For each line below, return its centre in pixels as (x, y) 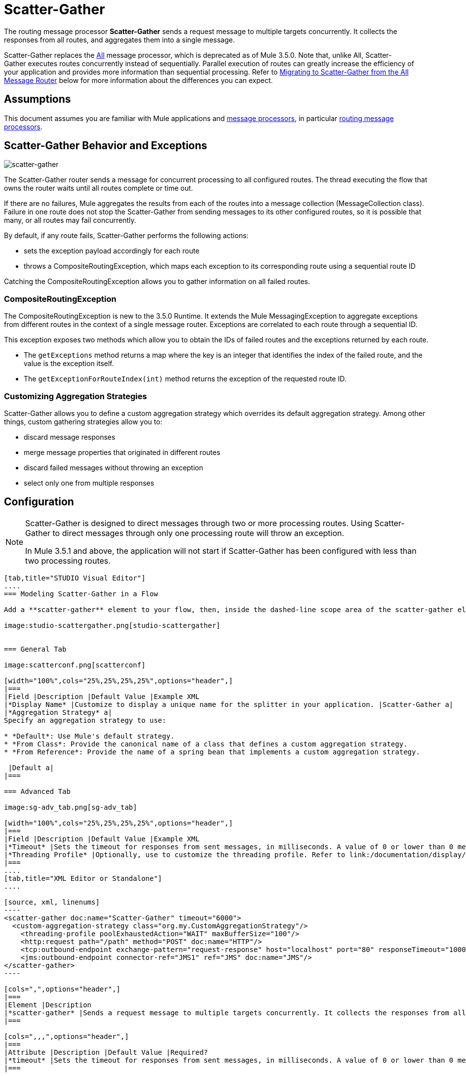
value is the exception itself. (69, 364)
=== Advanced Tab (37, 791)
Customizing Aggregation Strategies (76, 396)
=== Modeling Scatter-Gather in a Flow (81, 594)
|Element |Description (48, 1005)
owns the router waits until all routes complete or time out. (98, 188)
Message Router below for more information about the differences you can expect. (138, 80)
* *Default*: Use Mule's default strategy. (89, 736)
